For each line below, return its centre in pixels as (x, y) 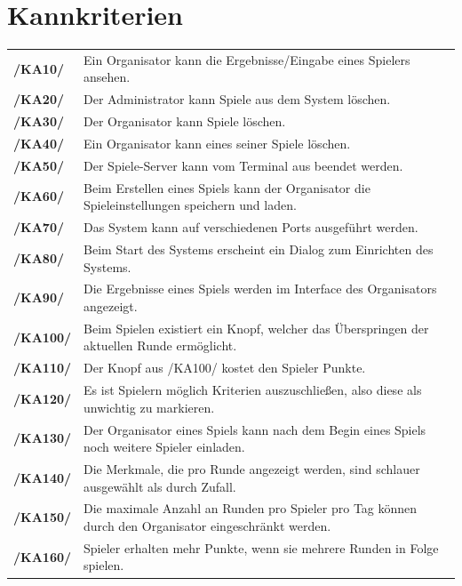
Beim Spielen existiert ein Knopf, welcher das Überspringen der (256, 328)
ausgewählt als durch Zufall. (160, 486)
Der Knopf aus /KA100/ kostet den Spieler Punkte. (225, 368)
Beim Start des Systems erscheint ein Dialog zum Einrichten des (259, 249)
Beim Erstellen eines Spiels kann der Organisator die (227, 187)
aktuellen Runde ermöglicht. (160, 345)
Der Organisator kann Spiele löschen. (185, 121)
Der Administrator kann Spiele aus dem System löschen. (237, 99)
